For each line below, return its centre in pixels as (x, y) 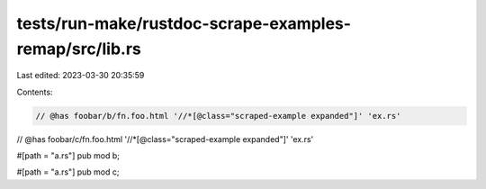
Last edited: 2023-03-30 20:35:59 (81, 76)
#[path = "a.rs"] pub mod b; (68, 156)
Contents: (35, 92)
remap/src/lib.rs (79, 49)
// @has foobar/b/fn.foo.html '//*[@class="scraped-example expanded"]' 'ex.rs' (218, 116)
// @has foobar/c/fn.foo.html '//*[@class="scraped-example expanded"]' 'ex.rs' (165, 139)
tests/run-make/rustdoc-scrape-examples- (184, 23)
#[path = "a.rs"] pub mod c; (68, 172)
